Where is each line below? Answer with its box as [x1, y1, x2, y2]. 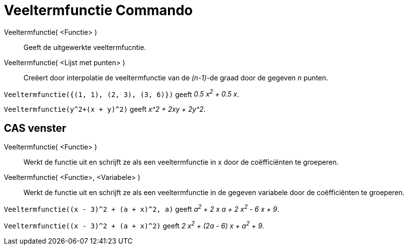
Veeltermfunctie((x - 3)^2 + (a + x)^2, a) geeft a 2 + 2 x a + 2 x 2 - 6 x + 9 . [4, 203, 279, 213]
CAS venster [4, 122, 67, 134]
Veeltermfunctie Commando [4, 2, 193, 19]
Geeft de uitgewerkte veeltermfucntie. [24, 43, 146, 51]
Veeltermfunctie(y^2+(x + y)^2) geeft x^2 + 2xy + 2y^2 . [4, 105, 206, 114]
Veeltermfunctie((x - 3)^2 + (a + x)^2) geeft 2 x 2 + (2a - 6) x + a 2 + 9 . [4, 220, 264, 230]
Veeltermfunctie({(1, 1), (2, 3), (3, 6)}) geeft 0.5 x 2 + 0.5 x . [4, 88, 240, 99]
